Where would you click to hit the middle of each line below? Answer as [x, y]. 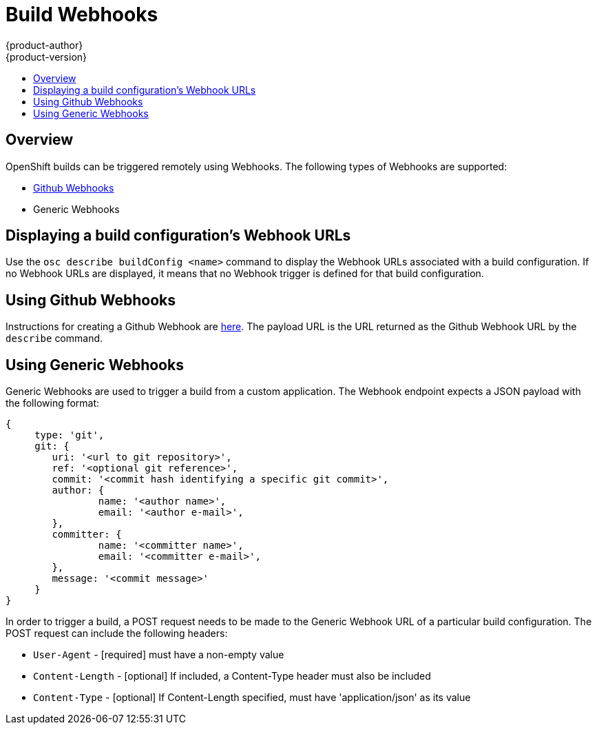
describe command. [54, 338]
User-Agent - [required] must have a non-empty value [159, 655]
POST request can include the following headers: [117, 633]
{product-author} [44, 45]
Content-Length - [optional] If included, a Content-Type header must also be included [232, 676]
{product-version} [46, 57]
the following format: [53, 403]
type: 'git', [70, 435]
